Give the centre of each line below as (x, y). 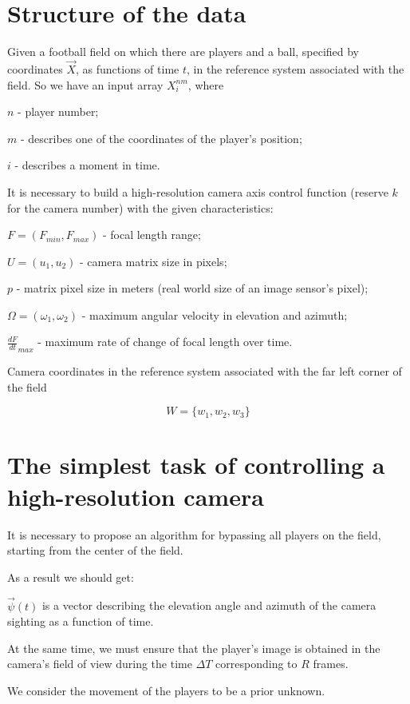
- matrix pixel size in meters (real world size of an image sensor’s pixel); (192, 288)
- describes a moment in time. (87, 165)
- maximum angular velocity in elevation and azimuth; (215, 314)
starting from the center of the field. (95, 550)
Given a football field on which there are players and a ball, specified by (183, 52)
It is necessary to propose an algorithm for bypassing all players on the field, (194, 534)
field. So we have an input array (85, 84)
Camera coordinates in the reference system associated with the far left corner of (205, 371)
